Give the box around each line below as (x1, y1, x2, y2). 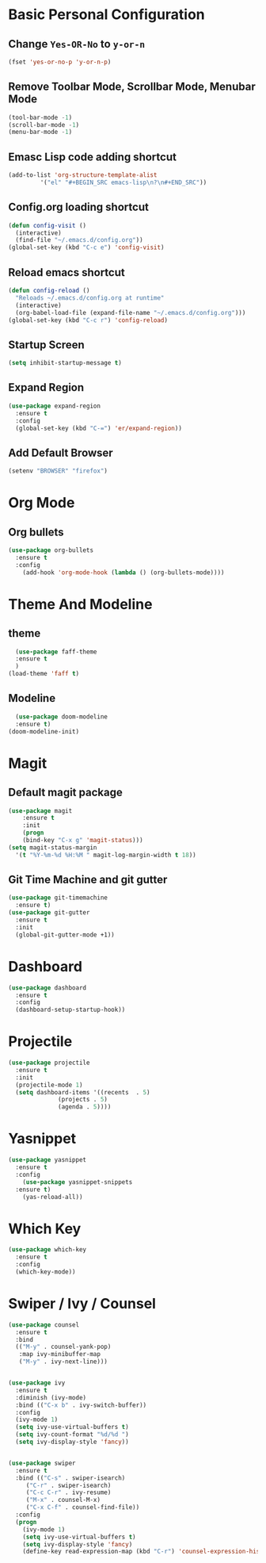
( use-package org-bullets (8, 546, 93, 554)
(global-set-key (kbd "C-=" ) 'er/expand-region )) (15, 424, 182, 432)
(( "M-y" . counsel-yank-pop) (15, 1343, 112, 1351)
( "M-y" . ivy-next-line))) (18, 1358, 108, 1366)
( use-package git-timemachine (8, 894, 108, 902)
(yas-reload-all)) (22, 1193, 83, 1201)
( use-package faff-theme (15, 648, 97, 656)
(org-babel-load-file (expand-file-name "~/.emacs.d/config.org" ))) (15, 308, 246, 316)
